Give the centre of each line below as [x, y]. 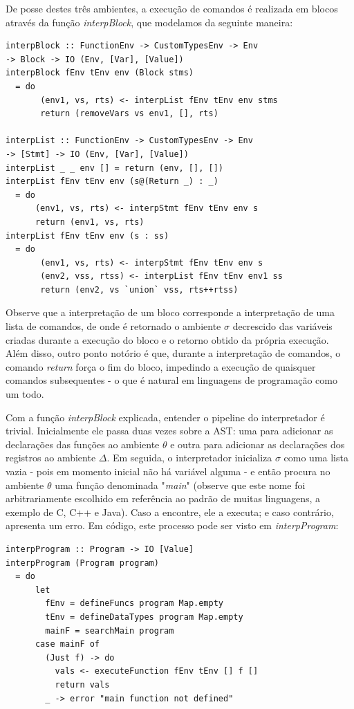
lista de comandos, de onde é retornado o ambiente [113, 326]
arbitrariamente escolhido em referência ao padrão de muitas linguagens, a [163, 498]
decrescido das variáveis [282, 326]
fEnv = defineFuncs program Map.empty [134, 604]
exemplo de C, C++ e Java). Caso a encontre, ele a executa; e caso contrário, [170, 512]
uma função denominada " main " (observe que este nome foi [180, 485]
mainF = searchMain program [110, 630]
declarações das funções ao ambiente [83, 444]
